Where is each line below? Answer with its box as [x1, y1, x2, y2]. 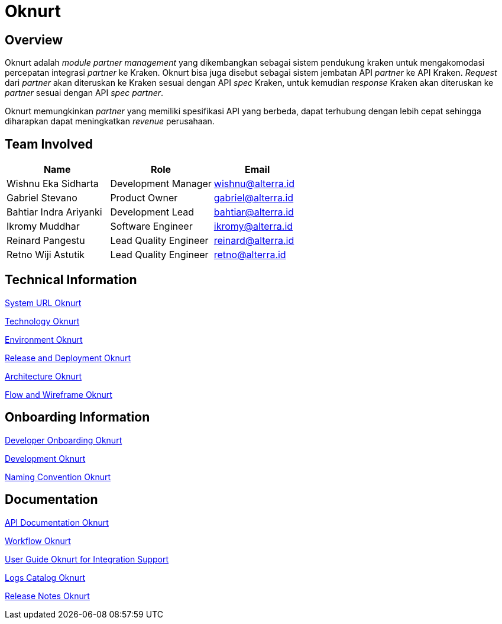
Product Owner [110, 192, 178, 204]
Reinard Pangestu [7, 234, 85, 247]
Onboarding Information [5, 410, 150, 425]
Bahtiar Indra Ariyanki [7, 206, 102, 218]
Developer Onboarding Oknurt [5, 435, 122, 445]
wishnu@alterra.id [213, 178, 295, 190]
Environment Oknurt [5, 334, 83, 345]
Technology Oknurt [5, 316, 80, 326]
